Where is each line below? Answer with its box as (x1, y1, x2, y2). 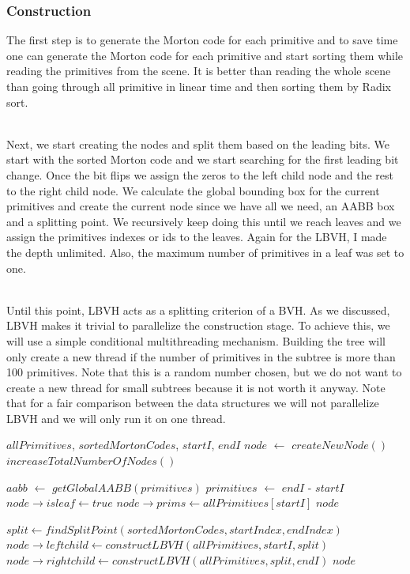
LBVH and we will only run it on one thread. (6, 410, 226, 426)
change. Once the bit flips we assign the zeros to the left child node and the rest (6, 166, 394, 183)
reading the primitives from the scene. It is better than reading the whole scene (6, 62, 391, 79)
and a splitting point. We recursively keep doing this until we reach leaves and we (6, 213, 401, 229)
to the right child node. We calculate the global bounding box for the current (6, 182, 380, 198)
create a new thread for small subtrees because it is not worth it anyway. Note (6, 379, 386, 395)
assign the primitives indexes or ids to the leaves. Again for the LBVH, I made (6, 228, 387, 245)
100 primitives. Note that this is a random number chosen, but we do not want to (6, 364, 402, 380)
